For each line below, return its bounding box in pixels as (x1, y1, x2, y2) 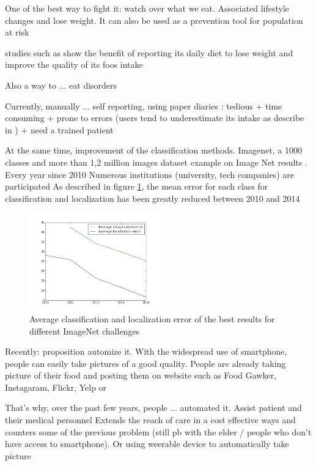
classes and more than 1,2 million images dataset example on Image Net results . (5, 155, 307, 168)
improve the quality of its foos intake (5, 58, 143, 71)
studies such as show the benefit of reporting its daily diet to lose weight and (5, 46, 293, 59)
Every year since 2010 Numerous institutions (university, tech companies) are (5, 168, 294, 180)
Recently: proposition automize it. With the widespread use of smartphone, (5, 345, 287, 358)
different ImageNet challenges (29, 324, 140, 337)
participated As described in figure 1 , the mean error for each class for (5, 180, 268, 193)
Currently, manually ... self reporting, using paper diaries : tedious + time (5, 99, 282, 112)
